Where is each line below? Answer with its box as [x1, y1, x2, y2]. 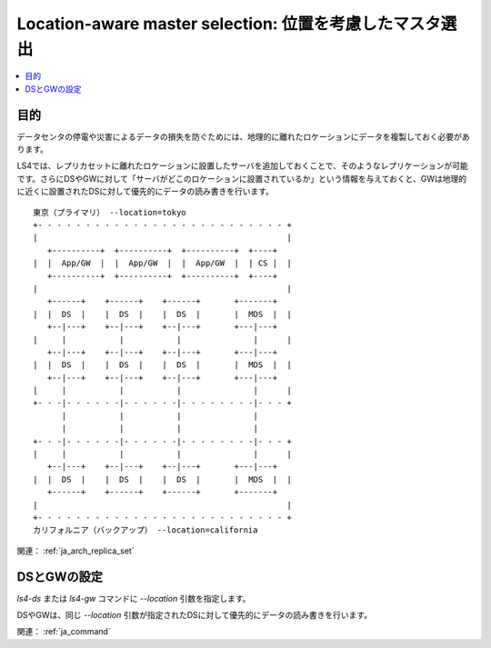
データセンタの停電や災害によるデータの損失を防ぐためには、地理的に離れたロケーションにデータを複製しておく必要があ [16, 131, 470, 142]
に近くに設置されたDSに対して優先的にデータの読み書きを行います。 [16, 186, 275, 197]
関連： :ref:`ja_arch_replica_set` [16, 545, 135, 556]
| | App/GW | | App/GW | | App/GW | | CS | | [33, 258, 293, 268]
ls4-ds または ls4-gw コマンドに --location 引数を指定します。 [16, 593, 251, 603]
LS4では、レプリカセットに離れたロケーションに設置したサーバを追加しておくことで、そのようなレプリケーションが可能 [16, 160, 468, 172]
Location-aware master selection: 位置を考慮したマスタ [16, 14, 441, 34]
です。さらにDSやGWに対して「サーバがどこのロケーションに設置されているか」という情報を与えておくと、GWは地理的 [16, 173, 467, 184]
